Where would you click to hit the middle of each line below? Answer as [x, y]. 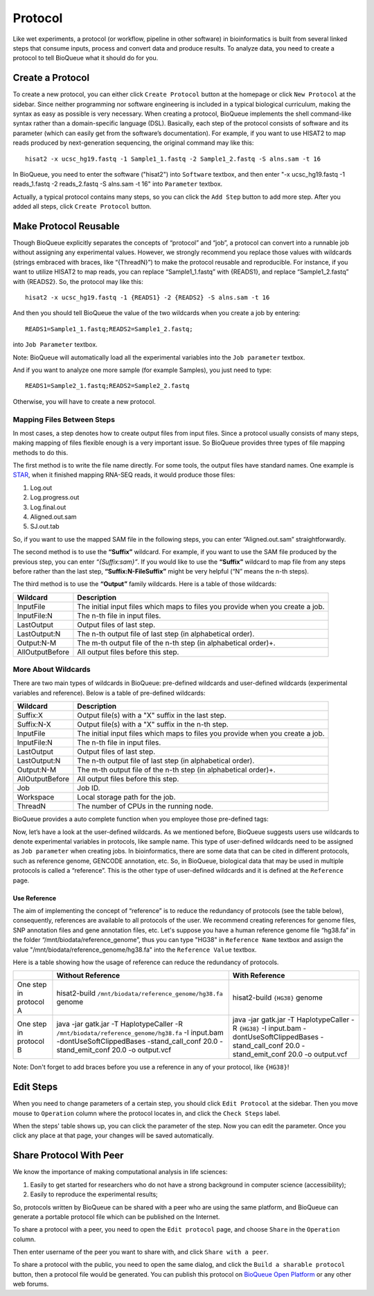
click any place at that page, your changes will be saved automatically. [113, 1135]
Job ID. [89, 788]
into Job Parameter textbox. [55, 345]
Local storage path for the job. [126, 797]
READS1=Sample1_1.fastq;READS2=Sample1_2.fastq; [109, 329]
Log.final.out [48, 507]
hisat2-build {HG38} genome [278, 997]
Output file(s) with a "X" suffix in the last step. [152, 716]
